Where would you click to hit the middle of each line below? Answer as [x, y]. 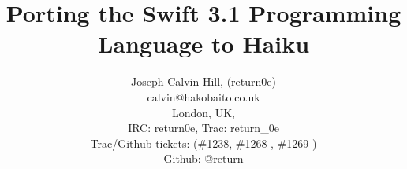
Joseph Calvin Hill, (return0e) [203, 81]
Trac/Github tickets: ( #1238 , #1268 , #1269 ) [203, 143]
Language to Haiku [203, 44]
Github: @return [203, 158]
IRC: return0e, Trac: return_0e [203, 128]
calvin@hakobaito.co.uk [203, 96]
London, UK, [203, 112]
